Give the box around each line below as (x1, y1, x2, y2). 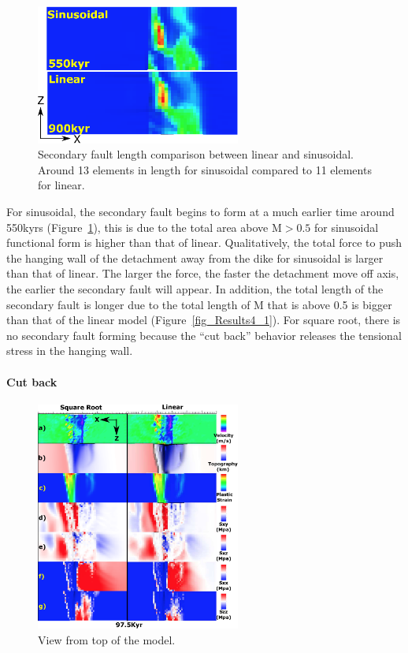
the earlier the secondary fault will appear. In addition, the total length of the (6, 281, 384, 297)
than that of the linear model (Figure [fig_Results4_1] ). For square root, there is (6, 312, 401, 328)
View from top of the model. (38, 632, 176, 648)
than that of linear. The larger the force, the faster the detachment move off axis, (6, 265, 399, 282)
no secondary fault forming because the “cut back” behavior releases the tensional (6, 326, 402, 343)
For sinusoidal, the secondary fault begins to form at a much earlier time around (6, 203, 395, 220)
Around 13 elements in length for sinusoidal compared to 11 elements (38, 161, 372, 177)
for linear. (38, 177, 85, 193)
